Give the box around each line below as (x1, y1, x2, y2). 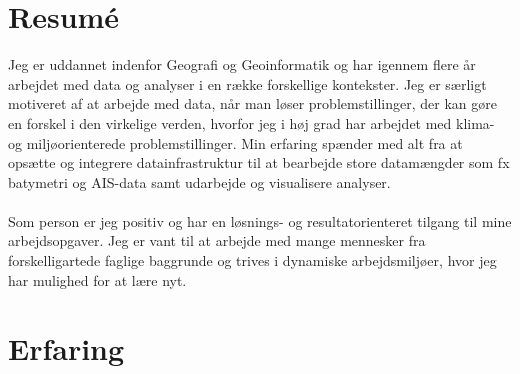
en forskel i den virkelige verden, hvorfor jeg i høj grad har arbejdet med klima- (8, 112, 495, 133)
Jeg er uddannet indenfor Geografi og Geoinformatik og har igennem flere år (8, 54, 476, 75)
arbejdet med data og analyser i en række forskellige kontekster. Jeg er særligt (8, 73, 487, 94)
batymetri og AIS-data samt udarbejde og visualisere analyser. (8, 171, 391, 192)
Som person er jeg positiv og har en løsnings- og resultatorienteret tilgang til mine (8, 210, 512, 231)
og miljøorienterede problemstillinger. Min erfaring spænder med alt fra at (8, 132, 463, 153)
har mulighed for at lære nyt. (8, 269, 187, 290)
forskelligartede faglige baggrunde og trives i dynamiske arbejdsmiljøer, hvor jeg (8, 250, 497, 271)
